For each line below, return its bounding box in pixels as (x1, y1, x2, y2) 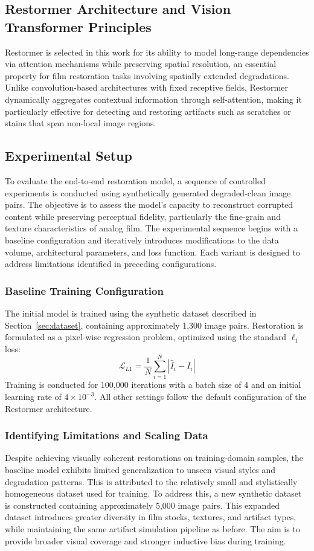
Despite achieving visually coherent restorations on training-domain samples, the (5, 451, 303, 464)
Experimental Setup (5, 146, 132, 165)
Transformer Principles (5, 17, 152, 36)
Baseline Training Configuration (5, 283, 164, 298)
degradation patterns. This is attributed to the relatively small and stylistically (5, 475, 298, 488)
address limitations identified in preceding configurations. (5, 257, 217, 270)
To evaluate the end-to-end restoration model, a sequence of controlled (5, 174, 266, 187)
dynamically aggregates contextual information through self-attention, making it (5, 92, 302, 105)
